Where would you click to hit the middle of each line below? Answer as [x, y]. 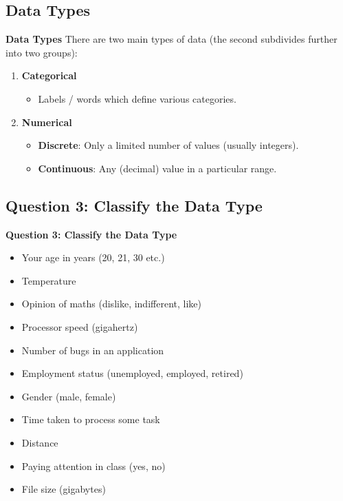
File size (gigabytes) [64, 489]
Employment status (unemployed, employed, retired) [132, 373]
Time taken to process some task [91, 419]
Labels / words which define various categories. [137, 98]
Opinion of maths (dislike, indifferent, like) [111, 304]
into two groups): [42, 52]
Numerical [47, 122]
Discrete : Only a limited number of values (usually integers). [168, 145]
